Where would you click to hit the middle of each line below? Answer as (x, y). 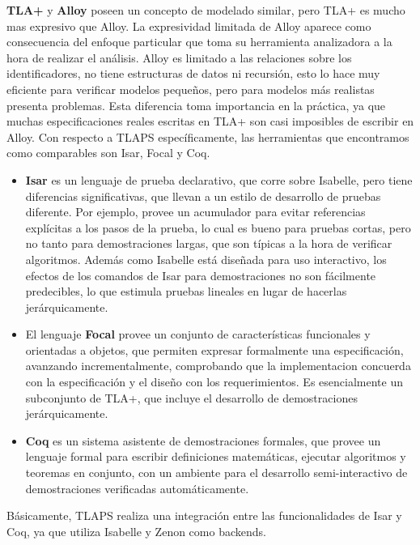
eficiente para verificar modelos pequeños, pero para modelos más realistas (191, 89)
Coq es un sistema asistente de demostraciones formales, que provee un (203, 440)
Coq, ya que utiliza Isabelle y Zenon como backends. (136, 531)
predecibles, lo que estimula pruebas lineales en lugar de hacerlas (186, 291)
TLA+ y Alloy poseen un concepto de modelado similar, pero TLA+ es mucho (206, 10)
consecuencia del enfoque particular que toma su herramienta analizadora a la (199, 42)
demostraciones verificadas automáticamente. (137, 488)
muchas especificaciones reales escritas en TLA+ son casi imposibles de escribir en (210, 121)
